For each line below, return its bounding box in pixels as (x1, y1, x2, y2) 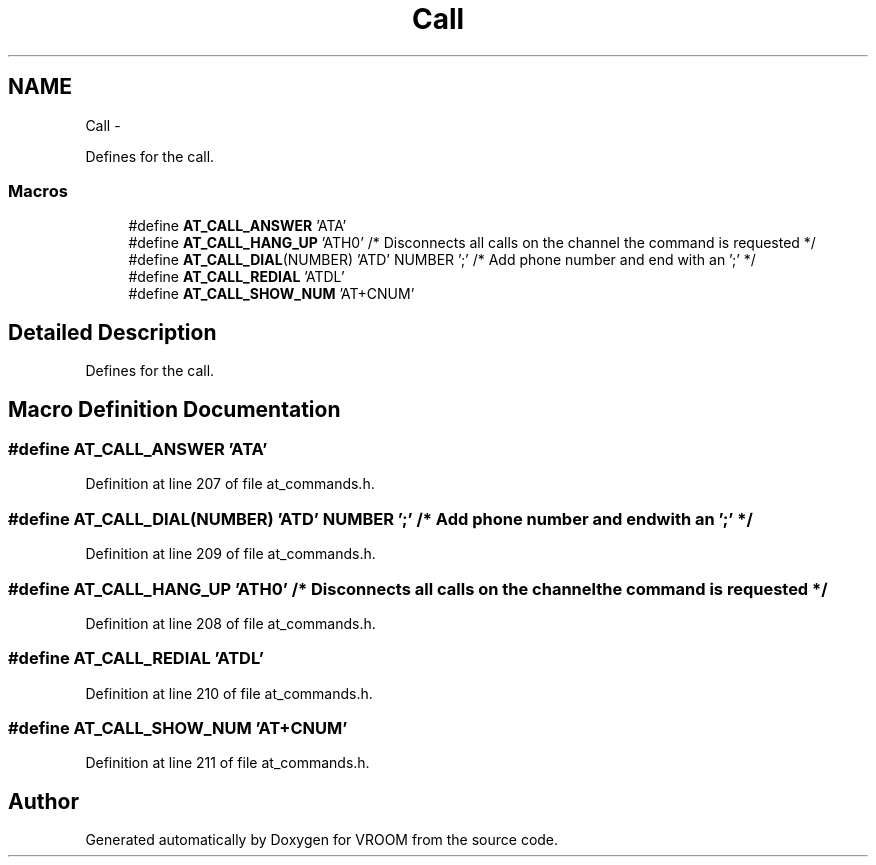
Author (8, 788, 79, 814)
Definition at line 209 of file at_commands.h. (85, 545, 376, 563)
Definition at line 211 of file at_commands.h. (85, 754, 370, 772)
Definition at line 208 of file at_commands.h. (85, 614, 376, 632)
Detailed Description (8, 319, 217, 345)
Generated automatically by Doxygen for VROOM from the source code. (85, 831, 559, 849)
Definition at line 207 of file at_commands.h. (85, 475, 375, 493)
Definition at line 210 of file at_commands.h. (85, 684, 373, 702)
